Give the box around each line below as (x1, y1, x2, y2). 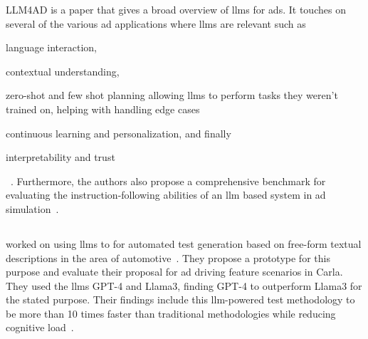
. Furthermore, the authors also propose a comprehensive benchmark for (11, 173, 326, 188)
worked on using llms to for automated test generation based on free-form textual (6, 236, 362, 251)
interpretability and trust (6, 150, 115, 165)
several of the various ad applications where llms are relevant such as (6, 16, 306, 31)
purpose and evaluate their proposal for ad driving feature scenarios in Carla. (6, 264, 343, 279)
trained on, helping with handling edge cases (6, 101, 200, 116)
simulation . (6, 201, 59, 216)
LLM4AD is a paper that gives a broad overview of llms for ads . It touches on (6, 2, 346, 16)
